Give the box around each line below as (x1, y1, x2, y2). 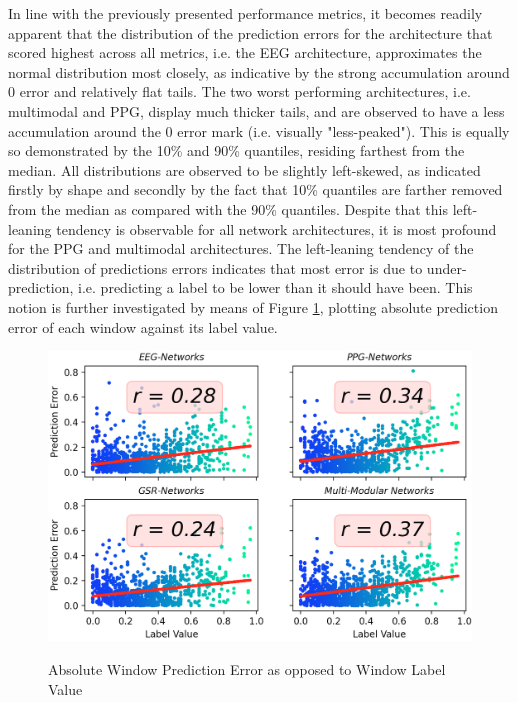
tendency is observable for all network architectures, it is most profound (56, 218, 497, 239)
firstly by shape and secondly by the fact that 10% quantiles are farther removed (8, 179, 503, 200)
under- (426, 257, 467, 278)
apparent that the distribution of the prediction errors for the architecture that (8, 22, 493, 43)
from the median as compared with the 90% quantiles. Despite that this (8, 198, 449, 219)
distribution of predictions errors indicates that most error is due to (8, 257, 423, 278)
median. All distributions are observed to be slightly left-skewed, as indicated (8, 159, 481, 180)
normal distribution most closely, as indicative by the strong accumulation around (8, 61, 510, 82)
